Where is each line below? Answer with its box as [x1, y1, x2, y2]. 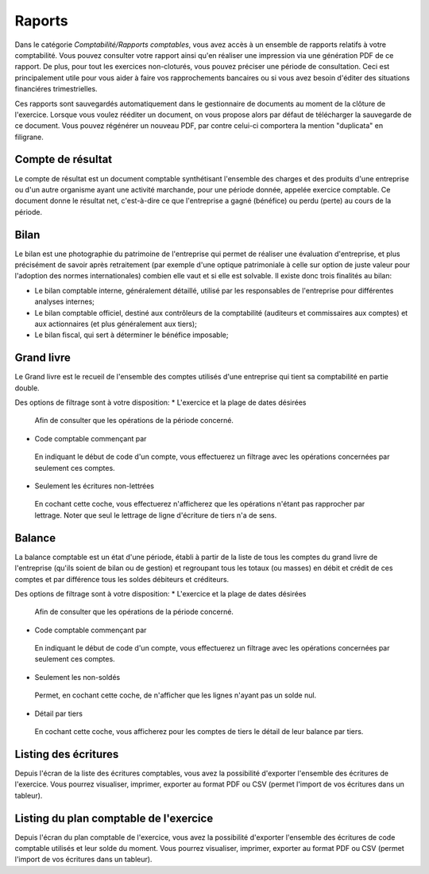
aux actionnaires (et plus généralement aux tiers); [34, 319, 198, 328]
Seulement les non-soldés [34, 672, 121, 682]
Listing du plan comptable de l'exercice [14, 811, 214, 825]
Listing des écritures [14, 748, 119, 761]
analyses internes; [34, 297, 95, 306]
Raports [14, 12, 69, 29]
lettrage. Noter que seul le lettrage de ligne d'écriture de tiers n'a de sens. [34, 510, 277, 520]
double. [14, 383, 40, 393]
